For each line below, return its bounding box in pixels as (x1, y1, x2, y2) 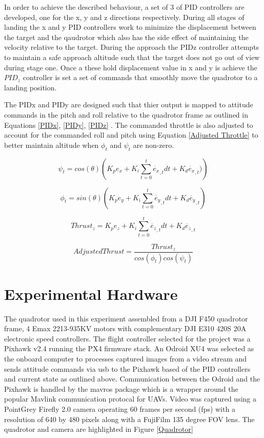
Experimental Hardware (4, 283, 178, 304)
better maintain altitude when (4, 139, 99, 150)
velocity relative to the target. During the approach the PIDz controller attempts (4, 42, 259, 52)
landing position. (4, 82, 57, 92)
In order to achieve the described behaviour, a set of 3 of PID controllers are (4, 2, 245, 12)
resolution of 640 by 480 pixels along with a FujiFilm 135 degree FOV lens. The (4, 413, 255, 424)
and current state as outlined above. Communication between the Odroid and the (4, 373, 260, 384)
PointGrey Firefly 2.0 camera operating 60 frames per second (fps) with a (4, 404, 235, 414)
